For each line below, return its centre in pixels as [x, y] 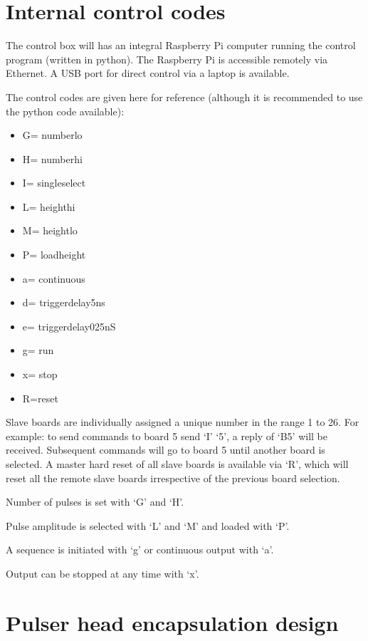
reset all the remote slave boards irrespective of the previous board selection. [173, 478]
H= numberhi [52, 158]
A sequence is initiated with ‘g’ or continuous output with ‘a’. [140, 549]
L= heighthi [49, 206]
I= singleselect [54, 183]
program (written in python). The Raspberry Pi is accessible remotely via [167, 59]
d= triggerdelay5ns [64, 302]
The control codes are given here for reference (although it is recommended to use [184, 97]
